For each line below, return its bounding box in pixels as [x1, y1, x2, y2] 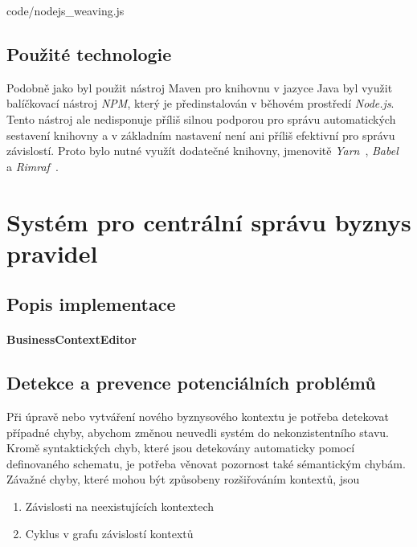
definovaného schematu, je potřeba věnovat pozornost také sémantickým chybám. [6, 455, 406, 471]
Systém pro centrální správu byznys [6, 205, 411, 238]
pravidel [6, 236, 98, 269]
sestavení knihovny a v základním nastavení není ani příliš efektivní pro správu [6, 126, 395, 143]
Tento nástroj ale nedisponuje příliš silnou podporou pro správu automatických [6, 110, 396, 127]
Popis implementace [6, 292, 176, 316]
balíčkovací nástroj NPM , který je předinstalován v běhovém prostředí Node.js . [6, 95, 395, 112]
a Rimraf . [6, 157, 59, 174]
